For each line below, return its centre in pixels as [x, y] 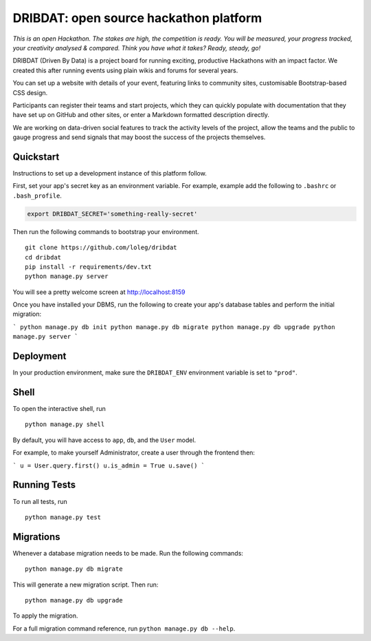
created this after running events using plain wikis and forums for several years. [125, 70]
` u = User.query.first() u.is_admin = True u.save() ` [109, 465]
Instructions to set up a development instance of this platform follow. [110, 173]
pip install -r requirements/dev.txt [89, 266]
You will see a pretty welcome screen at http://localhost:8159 [99, 292]
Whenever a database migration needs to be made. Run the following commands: [128, 553]
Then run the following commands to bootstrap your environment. [106, 231]
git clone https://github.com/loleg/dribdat [101, 248]
